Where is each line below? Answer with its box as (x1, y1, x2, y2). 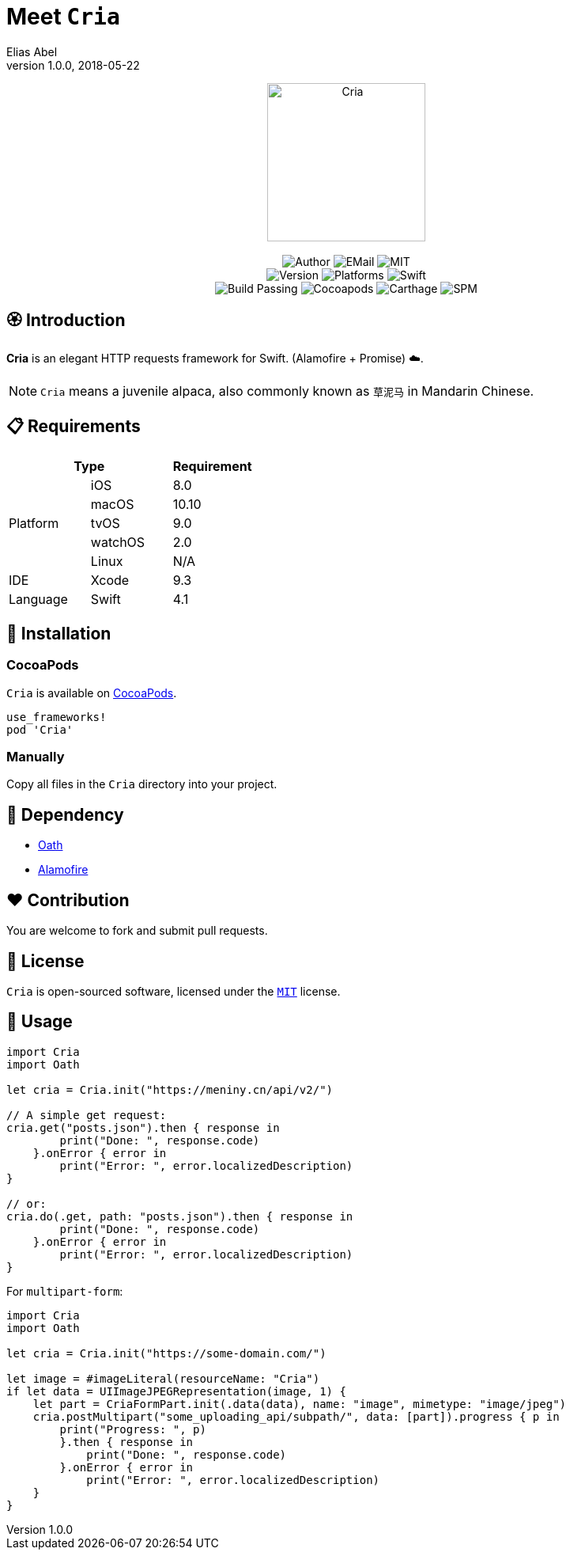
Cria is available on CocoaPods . (6, 685, 177, 700)
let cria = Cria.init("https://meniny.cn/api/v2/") (6, 1083, 334, 1096)
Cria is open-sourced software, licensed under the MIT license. (6, 984, 341, 998)
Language (9, 591, 68, 608)
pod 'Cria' (6, 723, 74, 736)
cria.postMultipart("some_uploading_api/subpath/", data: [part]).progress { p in (32, 1410, 560, 1423)
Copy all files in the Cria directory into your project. (6, 777, 277, 791)
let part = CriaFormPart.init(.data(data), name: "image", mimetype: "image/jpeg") (32, 1397, 567, 1410)
